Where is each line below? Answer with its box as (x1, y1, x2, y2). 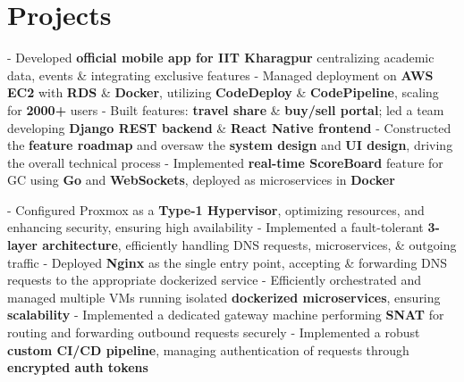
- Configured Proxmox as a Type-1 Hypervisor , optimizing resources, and (7, 200, 425, 219)
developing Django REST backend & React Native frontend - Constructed (7, 118, 451, 137)
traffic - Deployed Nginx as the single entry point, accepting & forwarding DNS (7, 253, 448, 271)
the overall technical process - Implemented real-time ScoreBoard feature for (7, 153, 443, 171)
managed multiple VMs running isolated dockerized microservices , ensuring (7, 287, 441, 306)
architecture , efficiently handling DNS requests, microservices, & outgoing (42, 236, 457, 254)
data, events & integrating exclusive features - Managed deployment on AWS (7, 65, 434, 84)
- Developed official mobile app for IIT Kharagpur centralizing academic (7, 48, 434, 67)
